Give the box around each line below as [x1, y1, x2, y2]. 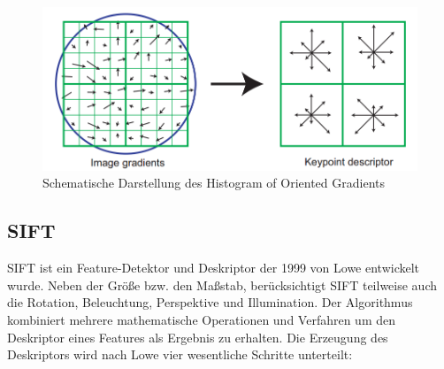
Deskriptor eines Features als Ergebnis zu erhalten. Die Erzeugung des [7, 327, 388, 346]
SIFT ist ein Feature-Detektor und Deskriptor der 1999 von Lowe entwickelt [7, 258, 420, 277]
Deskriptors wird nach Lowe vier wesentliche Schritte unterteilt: [7, 345, 353, 364]
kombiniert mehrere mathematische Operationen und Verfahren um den [7, 311, 395, 329]
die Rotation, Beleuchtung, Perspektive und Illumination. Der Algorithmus [7, 293, 413, 311]
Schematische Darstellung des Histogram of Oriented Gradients [42, 173, 385, 192]
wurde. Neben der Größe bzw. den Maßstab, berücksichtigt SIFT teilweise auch [7, 275, 437, 294]
